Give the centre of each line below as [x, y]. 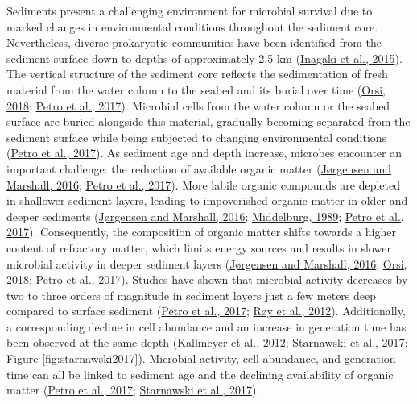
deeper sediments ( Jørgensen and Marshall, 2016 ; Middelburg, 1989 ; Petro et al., [205, 216]
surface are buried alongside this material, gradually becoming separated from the [208, 121]
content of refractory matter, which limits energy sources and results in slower [199, 247]
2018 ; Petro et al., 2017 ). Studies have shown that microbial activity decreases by [207, 279]
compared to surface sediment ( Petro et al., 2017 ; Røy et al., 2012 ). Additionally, [206, 311]
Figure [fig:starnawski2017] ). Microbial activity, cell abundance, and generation [201, 358]
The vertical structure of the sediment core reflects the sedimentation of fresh [197, 74]
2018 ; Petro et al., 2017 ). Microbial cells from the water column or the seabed [198, 105]
